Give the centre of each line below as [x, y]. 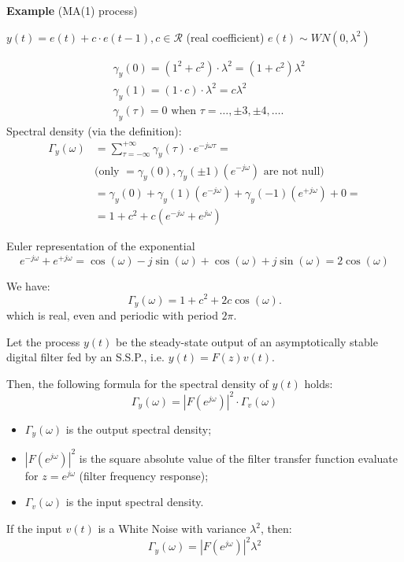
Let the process [43, 341]
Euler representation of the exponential [101, 246]
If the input [34, 528]
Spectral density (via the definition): [94, 130]
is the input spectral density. [135, 502]
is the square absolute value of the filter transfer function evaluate [239, 458]
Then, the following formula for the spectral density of [137, 383]
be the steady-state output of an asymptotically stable [247, 341]
